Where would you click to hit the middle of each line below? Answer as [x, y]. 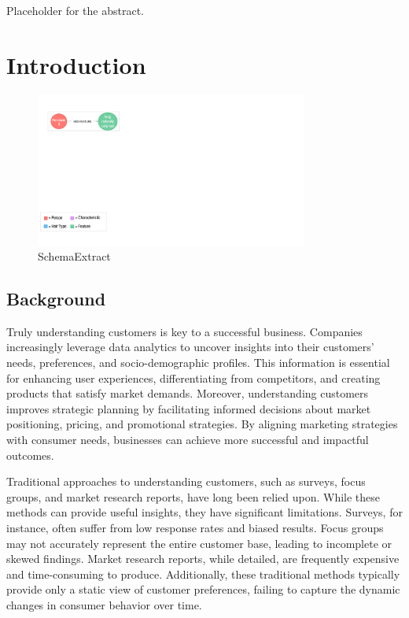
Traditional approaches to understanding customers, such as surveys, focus [186, 481]
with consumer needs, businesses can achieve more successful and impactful [188, 440]
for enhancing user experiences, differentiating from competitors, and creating [193, 377]
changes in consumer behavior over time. [104, 604]
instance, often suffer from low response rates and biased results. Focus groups [195, 528]
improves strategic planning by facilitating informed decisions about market [189, 408]
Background [56, 299]
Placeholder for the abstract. [76, 10]
